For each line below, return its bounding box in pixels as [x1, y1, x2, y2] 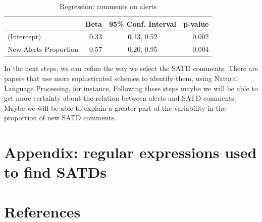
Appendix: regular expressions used [4, 142, 257, 163]
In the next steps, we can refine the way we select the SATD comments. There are [4, 63, 258, 73]
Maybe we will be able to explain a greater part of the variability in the [4, 102, 226, 113]
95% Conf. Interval [109, 18, 176, 29]
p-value [183, 18, 209, 29]
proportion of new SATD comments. [4, 112, 117, 123]
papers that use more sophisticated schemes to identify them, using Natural [4, 72, 238, 83]
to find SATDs [4, 162, 107, 182]
